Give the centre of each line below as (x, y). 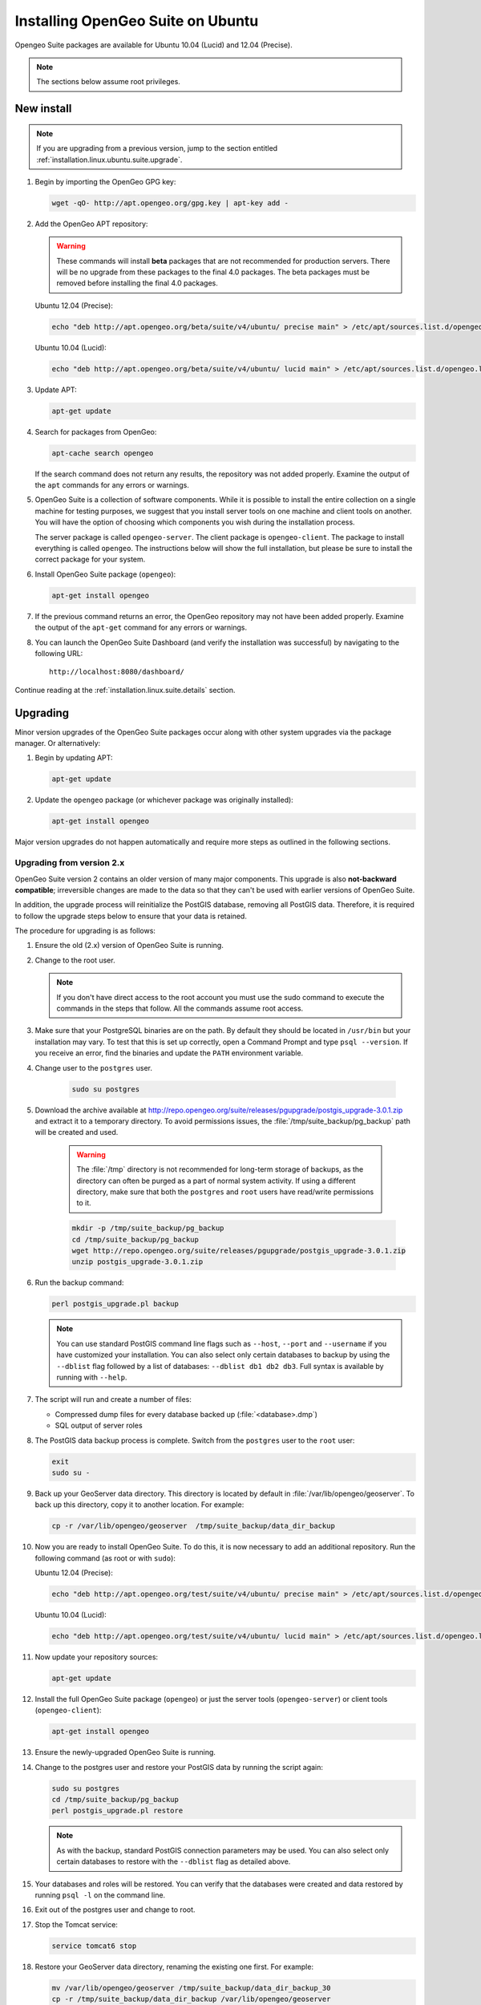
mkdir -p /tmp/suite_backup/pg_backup (148, 1228)
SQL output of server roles (99, 1426)
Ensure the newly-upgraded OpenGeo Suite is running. (125, 1752)
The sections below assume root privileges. (108, 82)
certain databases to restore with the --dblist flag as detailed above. (174, 1861)
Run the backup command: (79, 1282)
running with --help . (92, 1377)
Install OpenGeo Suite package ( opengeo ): (105, 574)
